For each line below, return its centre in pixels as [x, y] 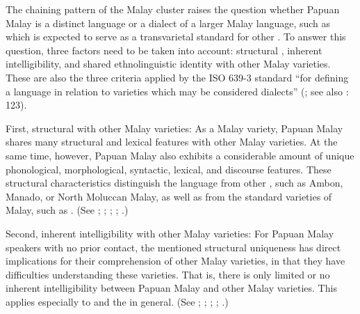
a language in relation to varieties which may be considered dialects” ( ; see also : [177, 91]
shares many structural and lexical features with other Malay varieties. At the [172, 142]
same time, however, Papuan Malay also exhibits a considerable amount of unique [180, 155]
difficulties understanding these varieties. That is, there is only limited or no [168, 274]
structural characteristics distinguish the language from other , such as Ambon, [174, 183]
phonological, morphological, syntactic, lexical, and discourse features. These [169, 169]
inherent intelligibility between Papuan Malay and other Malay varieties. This [171, 288]
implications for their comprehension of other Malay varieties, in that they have [175, 261]
